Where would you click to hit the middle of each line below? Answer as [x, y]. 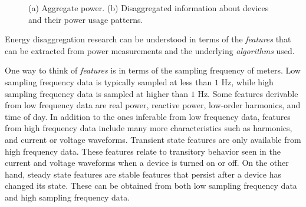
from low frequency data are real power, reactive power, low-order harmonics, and [153, 105]
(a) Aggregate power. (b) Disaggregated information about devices [149, 8]
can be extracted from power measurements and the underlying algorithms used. [150, 50]
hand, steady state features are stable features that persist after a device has [143, 174]
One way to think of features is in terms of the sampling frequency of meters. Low [153, 70]
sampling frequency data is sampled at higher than [97, 93]
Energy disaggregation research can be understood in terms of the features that [148, 39]
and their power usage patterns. [86, 19]
